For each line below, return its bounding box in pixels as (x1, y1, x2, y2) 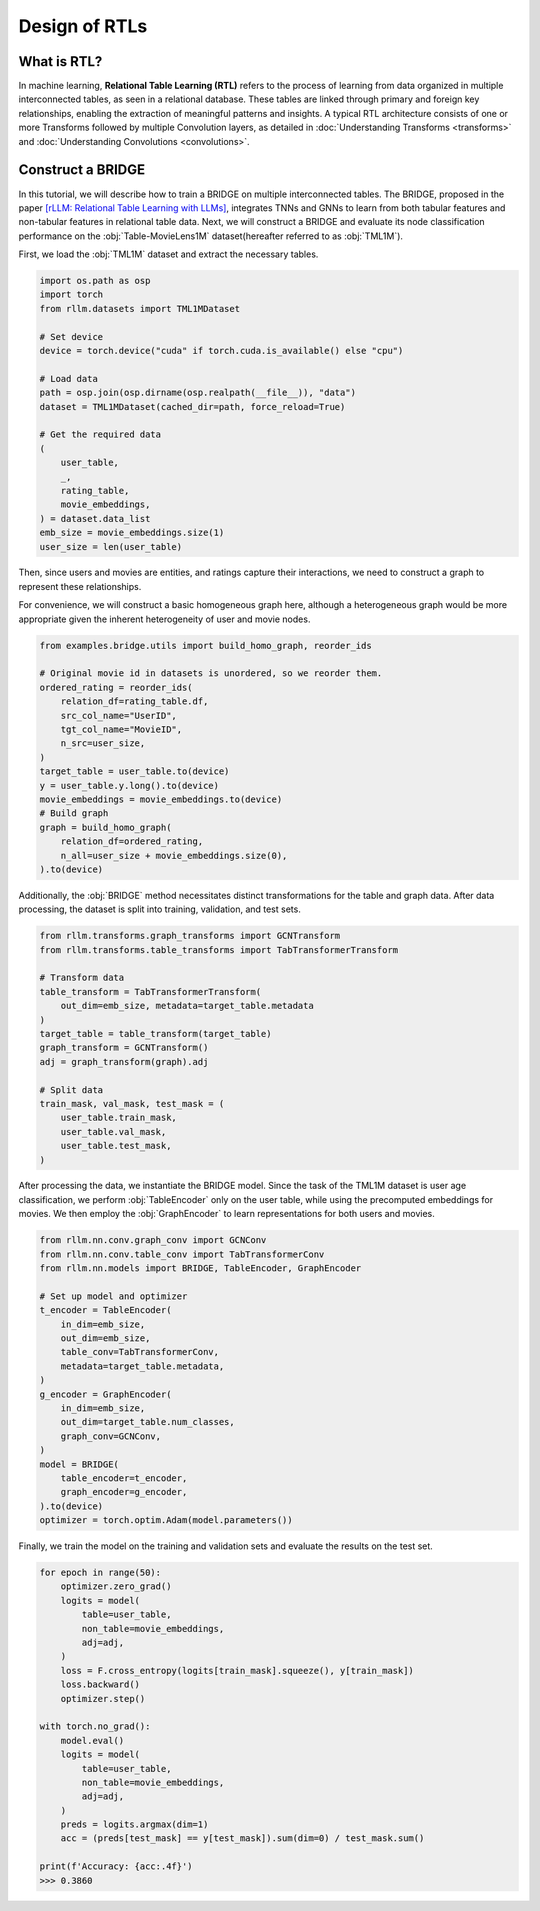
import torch (39, 289, 104, 300)
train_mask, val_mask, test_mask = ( (39, 1098, 225, 1109)
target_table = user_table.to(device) (39, 766, 230, 777)
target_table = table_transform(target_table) (39, 1028, 272, 1039)
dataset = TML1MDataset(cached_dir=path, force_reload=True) (39, 401, 346, 412)
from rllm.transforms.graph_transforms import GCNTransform (39, 930, 341, 942)
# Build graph (39, 808, 109, 819)
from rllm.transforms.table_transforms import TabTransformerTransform (39, 944, 399, 955)
